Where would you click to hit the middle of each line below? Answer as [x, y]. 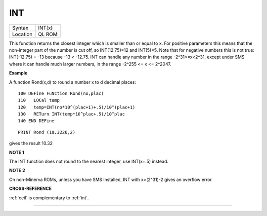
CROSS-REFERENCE [30, 189]
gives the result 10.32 [31, 144]
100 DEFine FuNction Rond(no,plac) [61, 93]
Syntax [20, 28]
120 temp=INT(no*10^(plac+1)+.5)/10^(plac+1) [77, 107]
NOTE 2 [17, 171]
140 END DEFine [36, 121]
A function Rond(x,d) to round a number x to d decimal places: [73, 82]
